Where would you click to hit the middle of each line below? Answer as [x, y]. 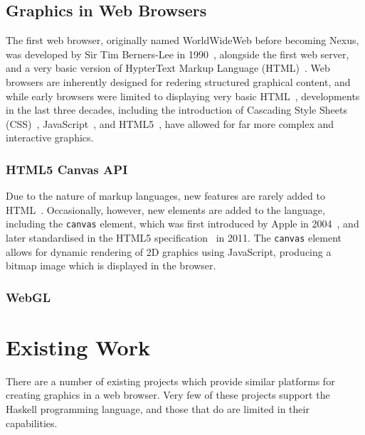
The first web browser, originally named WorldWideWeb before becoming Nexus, [182, 40]
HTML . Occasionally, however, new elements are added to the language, [165, 209]
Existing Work [78, 347]
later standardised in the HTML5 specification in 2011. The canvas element [174, 238]
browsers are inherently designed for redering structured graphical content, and [178, 81]
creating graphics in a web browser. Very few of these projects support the [168, 395]
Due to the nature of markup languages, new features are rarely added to [165, 196]
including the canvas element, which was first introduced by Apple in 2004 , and [182, 224]
